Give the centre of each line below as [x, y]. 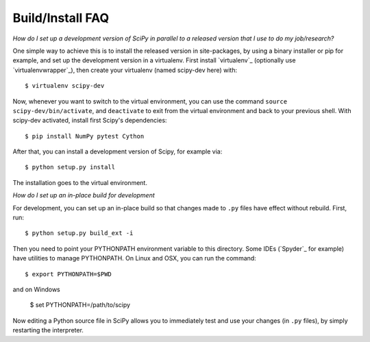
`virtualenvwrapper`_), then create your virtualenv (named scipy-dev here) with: [125, 70]
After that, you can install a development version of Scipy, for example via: [118, 151]
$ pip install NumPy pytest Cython [85, 136]
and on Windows [37, 289]
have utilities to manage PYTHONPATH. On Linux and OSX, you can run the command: [134, 258]
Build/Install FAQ [61, 18]
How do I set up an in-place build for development [84, 195]
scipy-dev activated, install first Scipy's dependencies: [90, 121]
